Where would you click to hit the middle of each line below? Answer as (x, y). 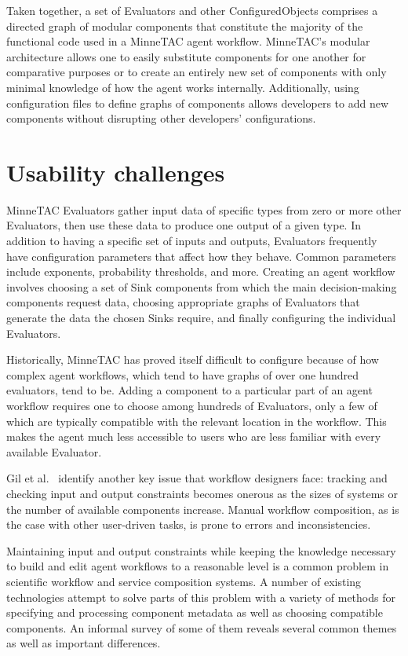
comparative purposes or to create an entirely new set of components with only (197, 72)
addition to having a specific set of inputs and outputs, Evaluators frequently (192, 241)
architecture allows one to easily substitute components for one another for (186, 56)
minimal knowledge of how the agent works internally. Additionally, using (183, 87)
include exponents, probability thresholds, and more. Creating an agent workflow (201, 271)
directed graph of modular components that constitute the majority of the (185, 26)
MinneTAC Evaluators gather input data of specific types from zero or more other (204, 209)
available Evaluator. (54, 451)
